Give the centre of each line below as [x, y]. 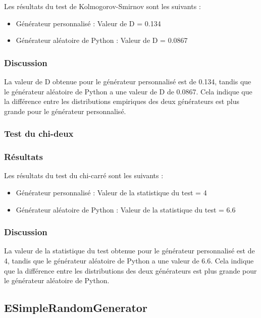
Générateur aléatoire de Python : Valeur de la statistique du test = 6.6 [126, 209]
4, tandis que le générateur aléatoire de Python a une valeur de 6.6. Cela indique [129, 261]
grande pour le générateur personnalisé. [65, 111]
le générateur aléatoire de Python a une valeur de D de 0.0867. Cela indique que [128, 91]
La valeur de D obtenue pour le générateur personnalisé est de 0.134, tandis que [128, 81]
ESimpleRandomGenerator [76, 308]
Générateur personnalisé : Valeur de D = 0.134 [88, 23]
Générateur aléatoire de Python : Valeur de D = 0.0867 [102, 40]
